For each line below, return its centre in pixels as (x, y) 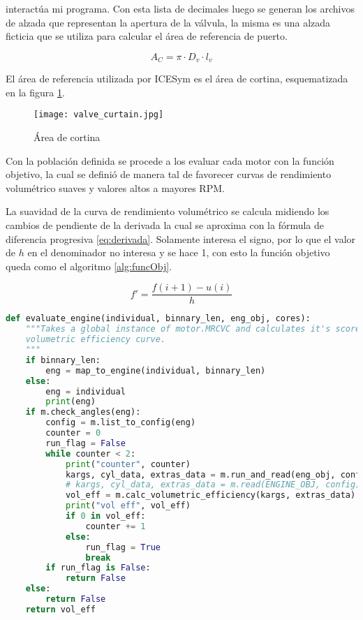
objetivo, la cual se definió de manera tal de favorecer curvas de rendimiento (169, 174)
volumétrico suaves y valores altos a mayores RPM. (115, 187)
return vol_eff (60, 609)
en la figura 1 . (35, 92)
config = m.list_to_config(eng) (121, 423)
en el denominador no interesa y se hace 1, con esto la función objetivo (179, 252)
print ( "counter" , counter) (128, 464)
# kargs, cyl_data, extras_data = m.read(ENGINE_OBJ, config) (213, 485)
